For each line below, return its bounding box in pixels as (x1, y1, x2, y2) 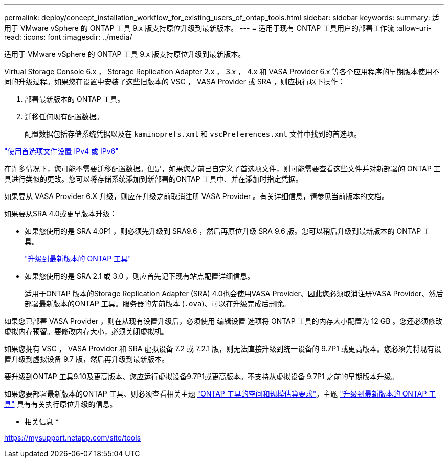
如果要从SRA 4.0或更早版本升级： (4, 209, 117, 218)
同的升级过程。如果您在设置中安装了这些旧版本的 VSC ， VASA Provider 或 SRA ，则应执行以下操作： (4, 77, 345, 86)
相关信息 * (25, 417, 59, 426)
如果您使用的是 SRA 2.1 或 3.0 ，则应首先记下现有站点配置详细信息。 (25, 272, 255, 280)
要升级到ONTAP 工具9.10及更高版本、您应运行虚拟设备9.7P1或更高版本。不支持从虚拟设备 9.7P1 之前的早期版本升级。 (4, 372, 398, 381)
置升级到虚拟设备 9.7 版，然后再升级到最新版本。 (4, 355, 169, 363)
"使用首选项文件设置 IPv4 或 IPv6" (4, 147, 119, 156)
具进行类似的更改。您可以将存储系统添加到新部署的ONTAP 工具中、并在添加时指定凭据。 (4, 174, 303, 183)
